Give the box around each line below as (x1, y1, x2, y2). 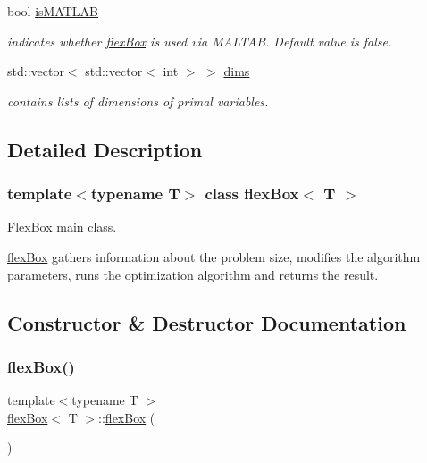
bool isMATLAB (7, 2, 98, 20)
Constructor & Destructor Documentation (7, 308, 406, 336)
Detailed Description (7, 135, 203, 163)
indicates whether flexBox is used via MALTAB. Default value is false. (7, 31, 392, 50)
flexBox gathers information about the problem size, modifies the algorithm (7, 247, 421, 265)
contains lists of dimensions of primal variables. (7, 91, 269, 110)
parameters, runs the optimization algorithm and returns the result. (7, 265, 379, 283)
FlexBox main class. (7, 217, 117, 236)
